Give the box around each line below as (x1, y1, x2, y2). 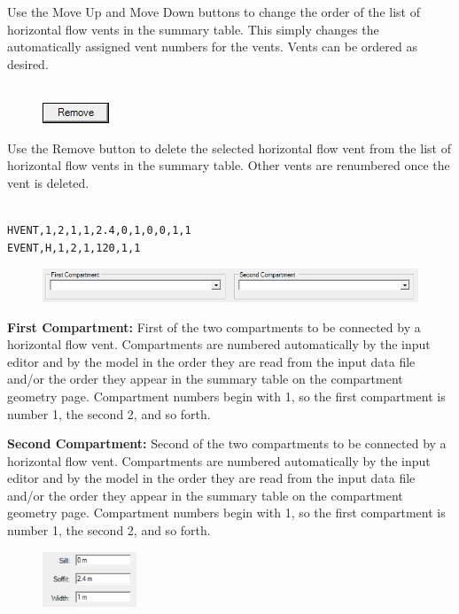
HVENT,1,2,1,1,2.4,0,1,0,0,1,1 (7, 223, 191, 237)
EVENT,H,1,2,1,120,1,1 (7, 241, 141, 254)
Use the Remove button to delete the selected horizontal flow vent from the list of (7, 138, 451, 157)
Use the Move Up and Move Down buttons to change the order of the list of (7, 3, 420, 20)
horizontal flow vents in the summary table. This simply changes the (7, 19, 379, 38)
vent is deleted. (7, 173, 89, 191)
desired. (7, 54, 49, 73)
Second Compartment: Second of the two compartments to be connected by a (7, 434, 447, 453)
